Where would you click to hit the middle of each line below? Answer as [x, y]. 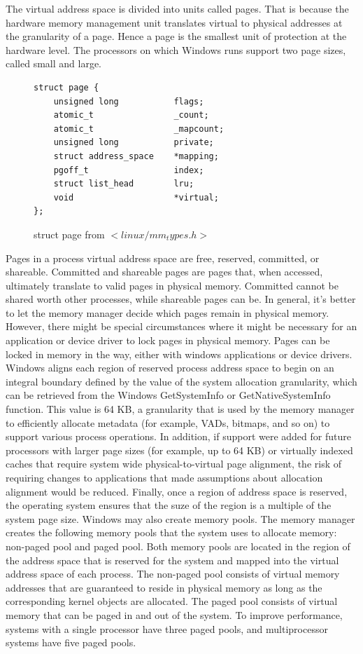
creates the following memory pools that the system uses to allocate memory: [171, 532]
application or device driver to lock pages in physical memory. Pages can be [168, 340]
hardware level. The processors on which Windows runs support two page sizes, [176, 49]
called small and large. [54, 63]
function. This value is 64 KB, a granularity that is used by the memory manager [180, 409]
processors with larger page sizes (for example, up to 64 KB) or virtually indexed [179, 450]
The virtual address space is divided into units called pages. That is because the [177, 8]
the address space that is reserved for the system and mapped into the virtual [172, 560]
